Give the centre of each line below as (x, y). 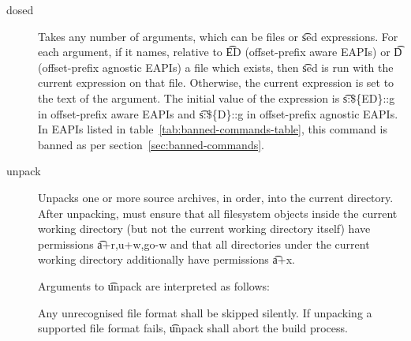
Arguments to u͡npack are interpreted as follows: (154, 285)
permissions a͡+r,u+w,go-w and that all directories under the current (204, 244)
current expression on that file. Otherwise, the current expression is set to (216, 82)
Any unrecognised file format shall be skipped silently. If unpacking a (205, 312)
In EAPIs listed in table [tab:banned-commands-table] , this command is (213, 129)
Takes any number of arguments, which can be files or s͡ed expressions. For (218, 36)
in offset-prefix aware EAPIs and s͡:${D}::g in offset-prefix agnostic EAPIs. (218, 113)
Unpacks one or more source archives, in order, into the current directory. (216, 197)
